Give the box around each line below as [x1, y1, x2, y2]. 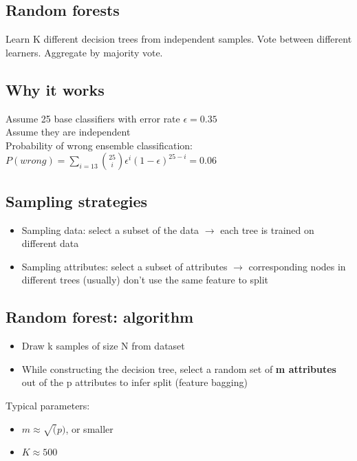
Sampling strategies [6, 190, 148, 211]
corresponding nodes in [248, 259, 346, 273]
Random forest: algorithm [6, 306, 194, 328]
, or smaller [65, 421, 113, 436]
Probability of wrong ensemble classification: [6, 138, 193, 152]
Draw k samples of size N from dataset [21, 339, 185, 353]
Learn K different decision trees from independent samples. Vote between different [6, 32, 352, 46]
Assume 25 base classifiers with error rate [6, 111, 180, 125]
